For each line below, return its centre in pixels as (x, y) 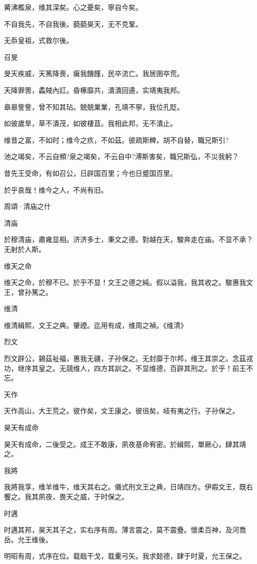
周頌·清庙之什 (27, 206)
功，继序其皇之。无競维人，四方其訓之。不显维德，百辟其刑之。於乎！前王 (125, 368)
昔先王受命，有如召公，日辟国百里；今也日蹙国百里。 (90, 173)
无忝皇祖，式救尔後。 (39, 40)
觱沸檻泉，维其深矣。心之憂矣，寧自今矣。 (73, 7)
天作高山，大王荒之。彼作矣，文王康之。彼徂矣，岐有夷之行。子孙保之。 (122, 411)
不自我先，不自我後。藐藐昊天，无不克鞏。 (73, 23)
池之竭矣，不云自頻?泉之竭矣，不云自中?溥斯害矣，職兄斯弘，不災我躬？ (122, 156)
